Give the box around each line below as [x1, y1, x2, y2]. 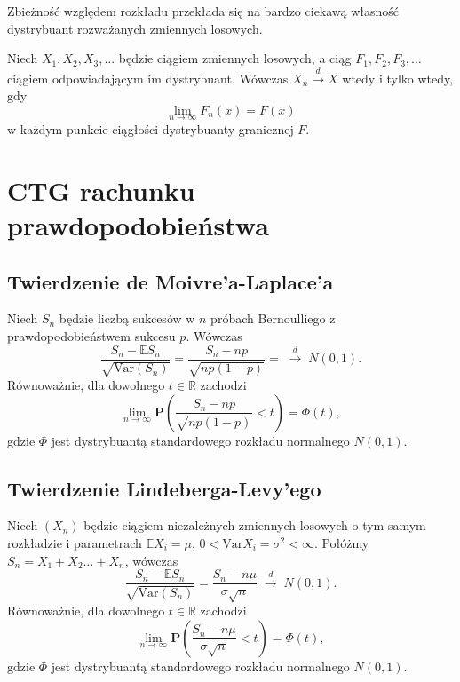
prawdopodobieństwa [7, 206, 269, 242]
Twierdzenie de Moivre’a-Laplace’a [7, 267, 334, 295]
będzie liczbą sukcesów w [59, 309, 195, 328]
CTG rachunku [7, 171, 195, 208]
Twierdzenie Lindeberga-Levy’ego [7, 474, 321, 502]
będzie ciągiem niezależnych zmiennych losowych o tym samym [83, 516, 426, 535]
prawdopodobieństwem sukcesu [7, 326, 176, 345]
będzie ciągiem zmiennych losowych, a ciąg [118, 49, 352, 67]
